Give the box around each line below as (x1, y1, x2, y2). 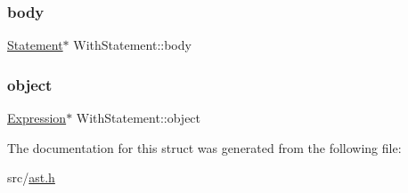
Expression (7, 109, 67, 127)
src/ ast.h (7, 168, 55, 187)
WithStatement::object (76, 109, 201, 127)
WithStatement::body (73, 36, 192, 54)
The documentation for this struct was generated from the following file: (7, 138, 402, 157)
